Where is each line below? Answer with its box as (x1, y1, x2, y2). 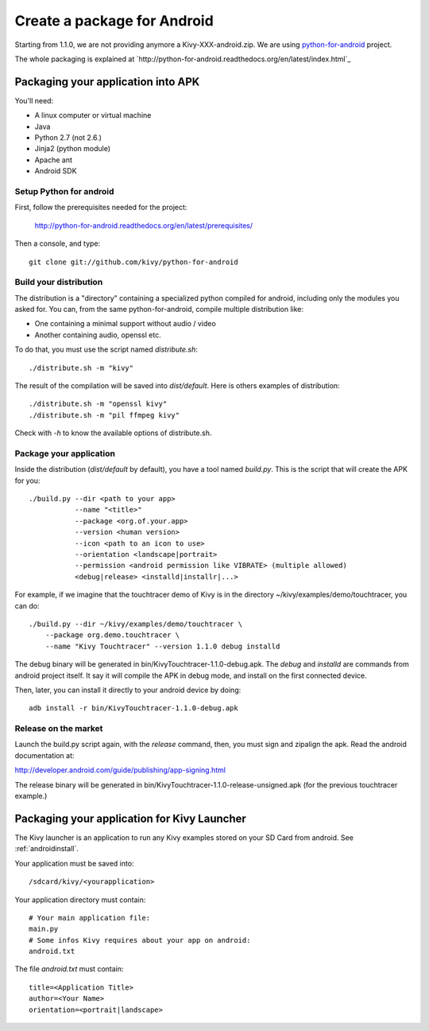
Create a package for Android (14, 12, 214, 29)
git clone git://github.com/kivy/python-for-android (29, 257, 238, 267)
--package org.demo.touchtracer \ (44, 631, 180, 640)
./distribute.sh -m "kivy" (29, 363, 134, 372)
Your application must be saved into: (14, 858, 134, 868)
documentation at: (14, 750, 75, 760)
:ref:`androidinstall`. (14, 844, 79, 854)
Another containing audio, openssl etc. (34, 330, 162, 340)
